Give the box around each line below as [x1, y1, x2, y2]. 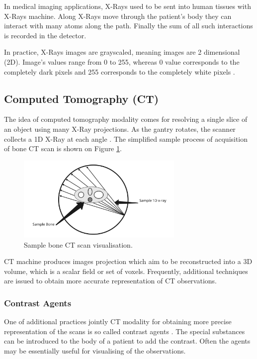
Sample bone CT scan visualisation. [24, 239, 133, 250]
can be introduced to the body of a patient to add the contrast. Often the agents [4, 336, 251, 346]
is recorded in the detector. [4, 30, 86, 40]
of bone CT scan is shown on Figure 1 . [4, 143, 122, 154]
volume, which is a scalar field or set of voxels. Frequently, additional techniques [4, 266, 248, 276]
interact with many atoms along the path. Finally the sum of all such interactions [4, 20, 253, 31]
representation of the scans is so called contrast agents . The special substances [4, 326, 245, 336]
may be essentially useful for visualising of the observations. [4, 346, 186, 356]
